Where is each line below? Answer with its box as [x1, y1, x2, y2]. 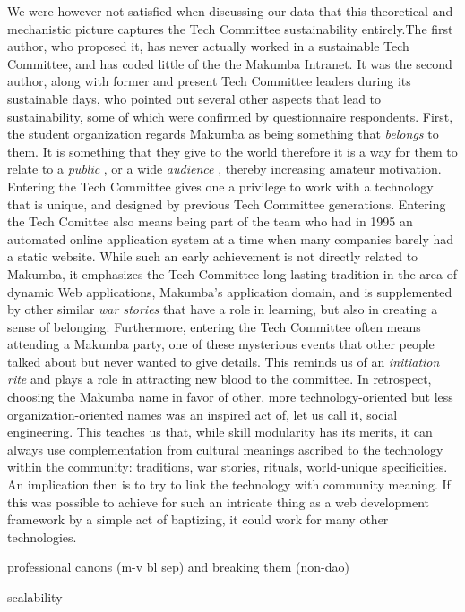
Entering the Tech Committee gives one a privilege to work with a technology [7, 176, 434, 195]
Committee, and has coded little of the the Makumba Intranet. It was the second [7, 54, 452, 72]
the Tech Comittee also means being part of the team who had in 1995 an [7, 212, 413, 231]
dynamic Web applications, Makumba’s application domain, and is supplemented [7, 282, 452, 301]
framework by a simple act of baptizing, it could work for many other [7, 510, 389, 529]
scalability [7, 588, 63, 606]
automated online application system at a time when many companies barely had [7, 229, 454, 248]
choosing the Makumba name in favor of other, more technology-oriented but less [7, 387, 453, 406]
